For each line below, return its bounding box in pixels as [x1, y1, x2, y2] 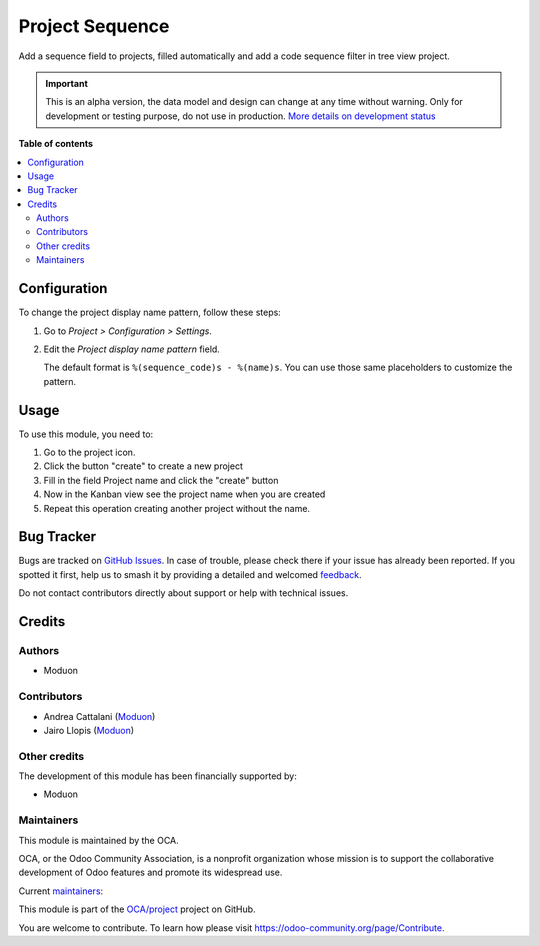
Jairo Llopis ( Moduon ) [43, 724, 135, 736]
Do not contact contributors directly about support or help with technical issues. [18, 587, 349, 599]
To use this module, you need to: [18, 428, 154, 440]
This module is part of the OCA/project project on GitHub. [18, 903, 256, 915]
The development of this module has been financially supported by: [18, 770, 297, 782]
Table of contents [18, 138, 94, 150]
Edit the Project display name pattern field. [43, 343, 220, 355]
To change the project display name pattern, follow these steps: [18, 306, 282, 319]
